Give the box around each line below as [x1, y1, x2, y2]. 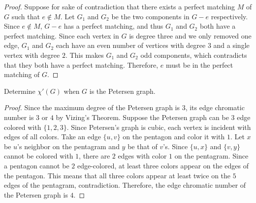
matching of [4, 69, 40, 80]
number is [4, 112, 34, 122]
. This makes [65, 49, 104, 60]
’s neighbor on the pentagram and [17, 141, 120, 151]
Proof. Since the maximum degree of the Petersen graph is [4, 102, 180, 113]
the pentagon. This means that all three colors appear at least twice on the [4, 170, 231, 180]
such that [11, 11, 40, 21]
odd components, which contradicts [140, 49, 247, 60]
